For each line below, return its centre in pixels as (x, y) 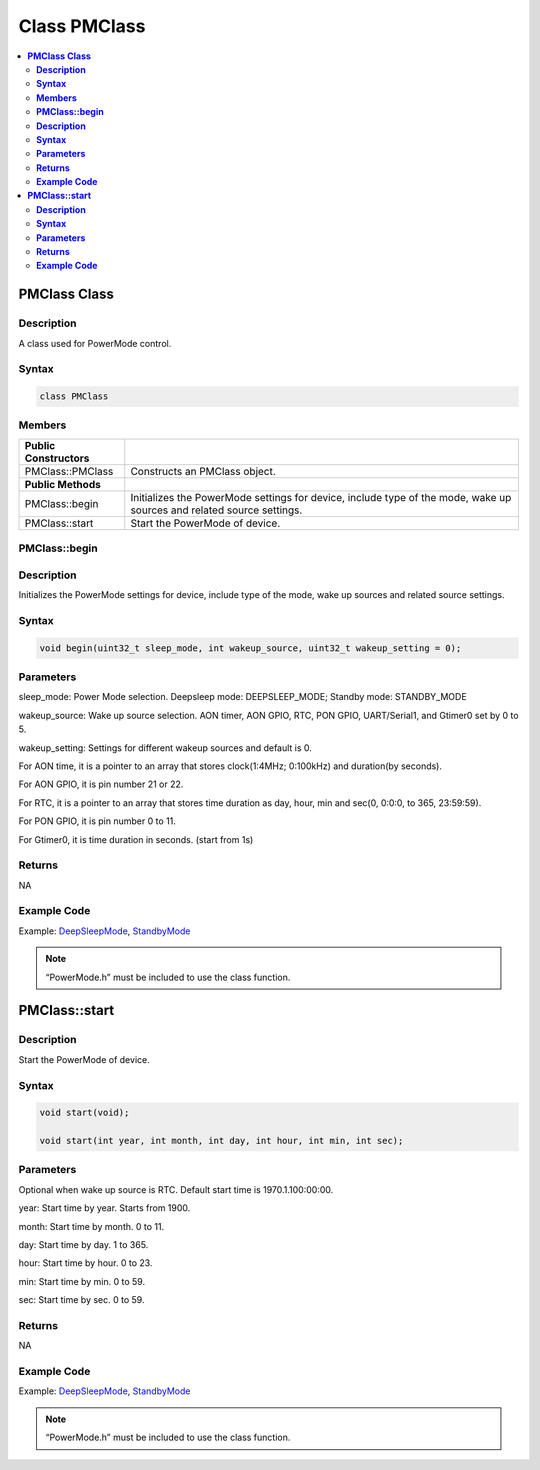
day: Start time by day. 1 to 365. (83, 1245)
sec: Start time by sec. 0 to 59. (81, 1300)
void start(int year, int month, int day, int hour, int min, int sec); (221, 1141)
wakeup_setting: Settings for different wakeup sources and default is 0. (165, 747)
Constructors (57, 458)
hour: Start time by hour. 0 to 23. (85, 1263)
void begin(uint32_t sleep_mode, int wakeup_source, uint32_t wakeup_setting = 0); (250, 648)
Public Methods (63, 484)
